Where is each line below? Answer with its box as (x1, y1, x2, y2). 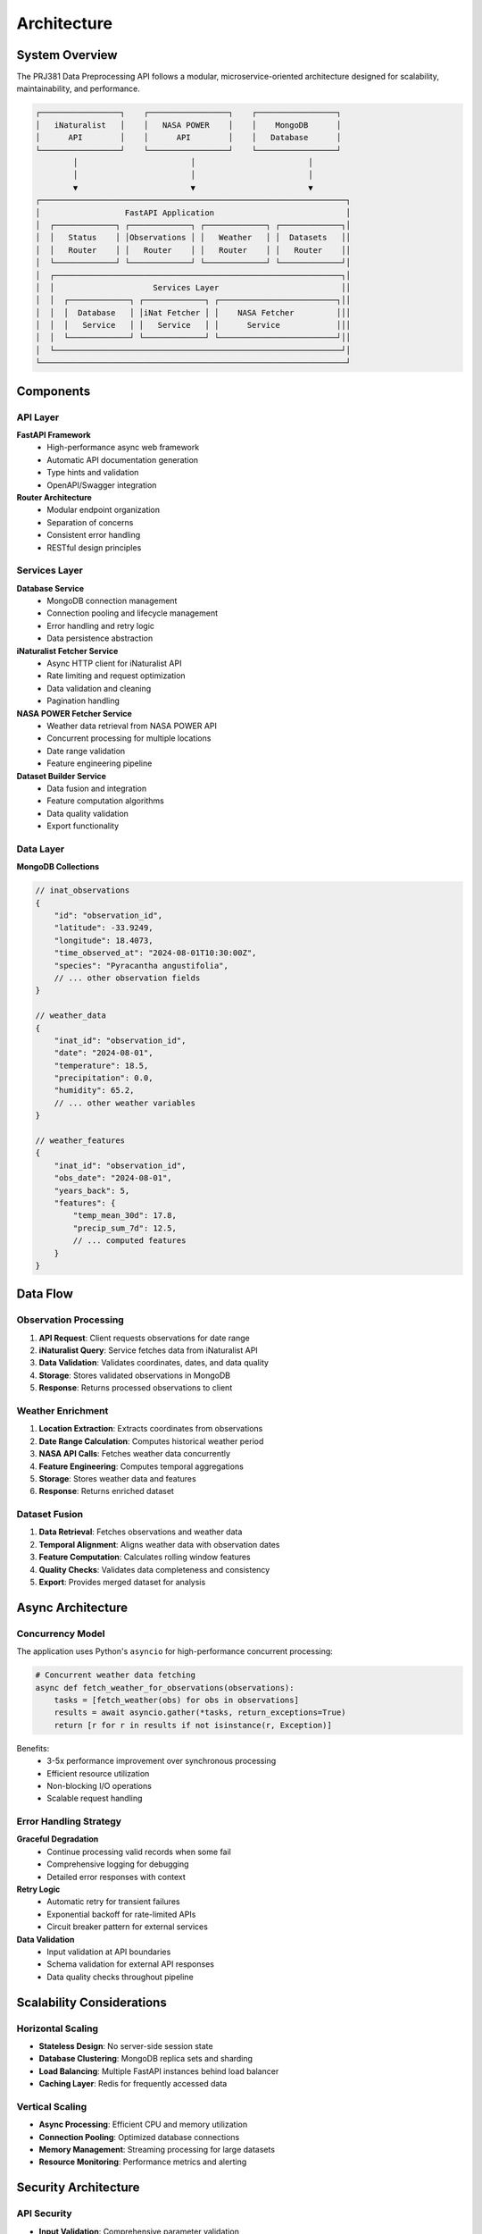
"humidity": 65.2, (54, 1086, 135, 1096)
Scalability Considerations (16, 1995, 167, 2010)
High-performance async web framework (46, 442, 200, 453)
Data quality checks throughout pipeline (46, 1971, 194, 1982)
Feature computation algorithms (46, 795, 164, 806)
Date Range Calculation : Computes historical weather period (38, 1435, 264, 1447)
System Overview (16, 47, 118, 63)
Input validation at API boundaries (46, 1946, 171, 1957)
